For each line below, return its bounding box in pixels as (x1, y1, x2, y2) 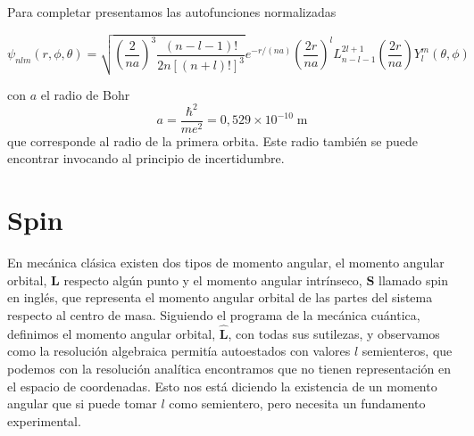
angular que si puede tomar (7, 394, 157, 413)
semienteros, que (362, 341, 453, 360)
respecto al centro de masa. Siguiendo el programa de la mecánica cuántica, (7, 305, 420, 324)
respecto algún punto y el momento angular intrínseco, (63, 270, 362, 289)
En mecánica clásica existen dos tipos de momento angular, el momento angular (7, 253, 445, 272)
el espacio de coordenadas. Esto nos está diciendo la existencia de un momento (7, 376, 437, 395)
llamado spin (378, 270, 448, 289)
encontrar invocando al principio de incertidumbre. (7, 149, 285, 168)
